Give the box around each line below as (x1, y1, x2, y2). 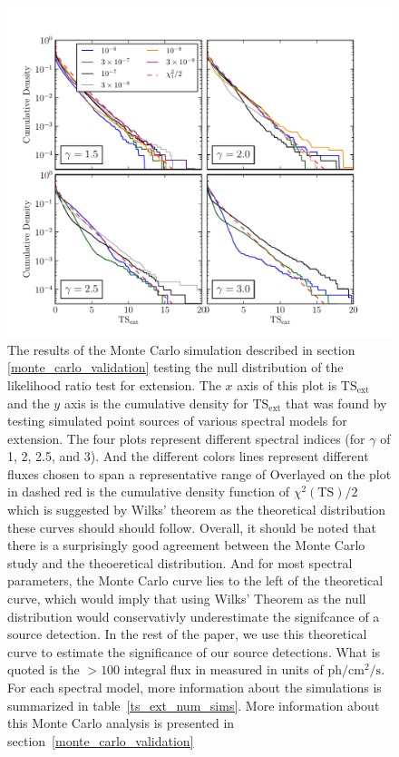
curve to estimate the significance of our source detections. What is (7, 642, 381, 661)
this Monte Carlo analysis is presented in (7, 713, 235, 732)
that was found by (286, 393, 387, 412)
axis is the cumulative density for (63, 393, 248, 412)
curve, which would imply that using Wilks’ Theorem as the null (7, 589, 366, 608)
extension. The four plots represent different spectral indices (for (7, 428, 365, 447)
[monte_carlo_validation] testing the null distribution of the (7, 358, 344, 377)
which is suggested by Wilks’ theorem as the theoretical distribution (7, 500, 386, 519)
